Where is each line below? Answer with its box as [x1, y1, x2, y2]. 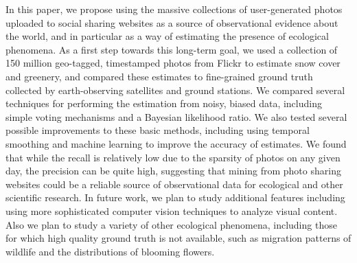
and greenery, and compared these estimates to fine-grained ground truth [5, 69, 313, 83]
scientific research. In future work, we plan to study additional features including [5, 190, 345, 205]
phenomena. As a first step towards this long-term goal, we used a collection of [5, 42, 338, 56]
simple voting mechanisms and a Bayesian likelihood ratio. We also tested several [5, 109, 347, 124]
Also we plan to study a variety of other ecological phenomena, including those [5, 217, 337, 231]
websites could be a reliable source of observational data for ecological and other [5, 176, 343, 191]
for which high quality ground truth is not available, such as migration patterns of [5, 231, 352, 245]
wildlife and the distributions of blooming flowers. [5, 244, 215, 258]
